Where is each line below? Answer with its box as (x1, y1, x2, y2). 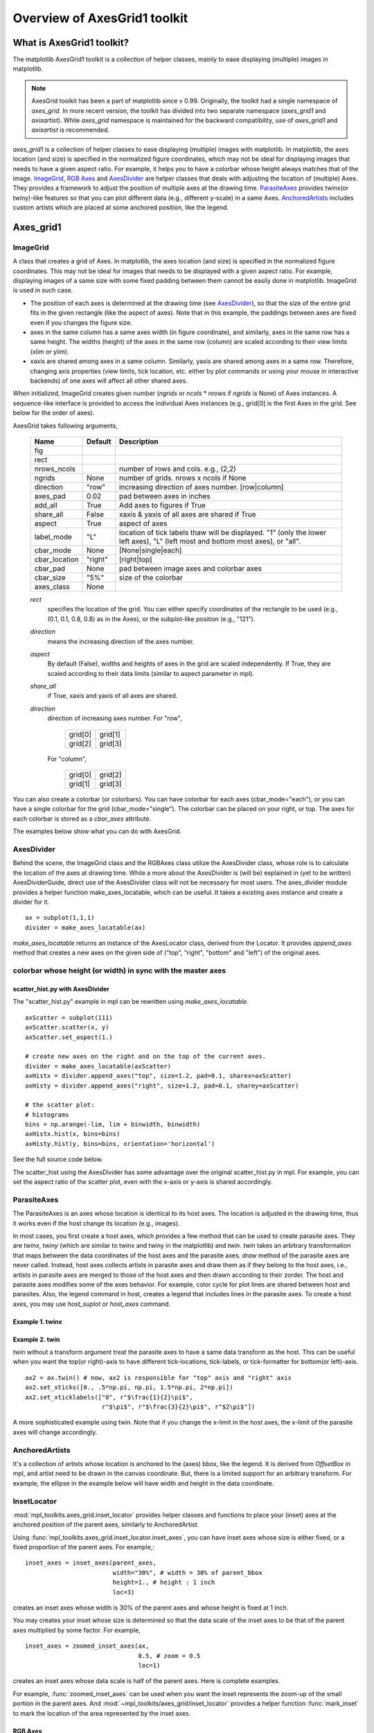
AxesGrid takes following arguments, (12, 421, 118, 430)
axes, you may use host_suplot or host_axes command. (12, 1300, 171, 1308)
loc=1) (138, 1661, 161, 1669)
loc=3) (112, 1588, 135, 1596)
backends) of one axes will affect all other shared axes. (30, 376, 188, 385)
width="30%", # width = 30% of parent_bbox (112, 1569, 262, 1576)
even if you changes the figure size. (30, 318, 133, 326)
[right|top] (118, 555, 152, 564)
